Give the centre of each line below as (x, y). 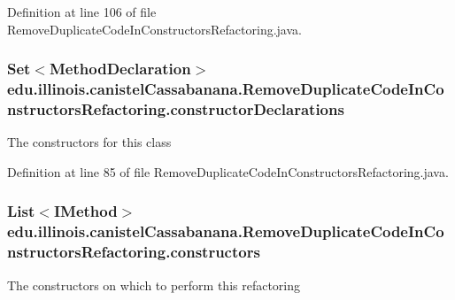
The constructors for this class (89, 142)
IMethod (85, 211)
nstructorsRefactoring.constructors (134, 252)
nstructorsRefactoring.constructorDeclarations (176, 108)
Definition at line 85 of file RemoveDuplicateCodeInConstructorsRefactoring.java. (228, 171)
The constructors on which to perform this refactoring (154, 285)
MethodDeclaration (120, 69)
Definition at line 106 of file (82, 12)
